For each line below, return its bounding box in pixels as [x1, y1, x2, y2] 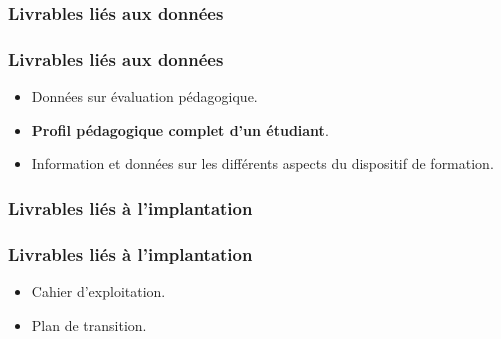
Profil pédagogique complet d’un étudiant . [31, 119, 329, 140]
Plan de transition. [31, 314, 147, 335]
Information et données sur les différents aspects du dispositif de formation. [31, 153, 494, 174]
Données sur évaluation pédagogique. [31, 86, 258, 107]
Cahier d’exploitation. [31, 280, 166, 301]
